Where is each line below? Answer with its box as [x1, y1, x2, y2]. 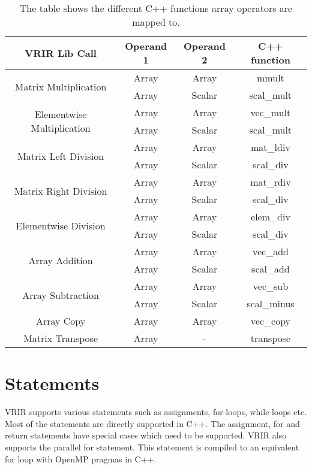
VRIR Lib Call [25, 46, 97, 60]
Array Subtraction [22, 288, 99, 302]
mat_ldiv [251, 140, 290, 154]
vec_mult [250, 105, 291, 119]
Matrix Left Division [17, 149, 104, 163]
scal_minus [247, 296, 295, 310]
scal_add [251, 262, 290, 276]
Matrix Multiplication [14, 79, 107, 93]
